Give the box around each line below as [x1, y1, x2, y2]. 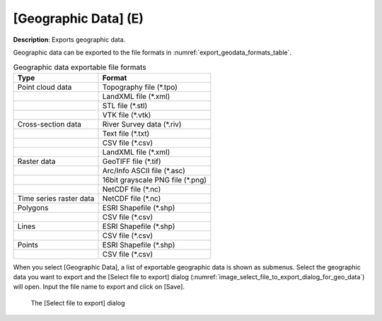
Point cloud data [17, 82, 72, 92]
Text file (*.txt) [102, 128, 150, 138]
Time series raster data [17, 193, 95, 203]
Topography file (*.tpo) [102, 82, 178, 92]
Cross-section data [17, 119, 81, 129]
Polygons [17, 202, 49, 212]
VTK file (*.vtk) [102, 110, 151, 119]
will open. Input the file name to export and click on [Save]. [13, 283, 185, 291]
